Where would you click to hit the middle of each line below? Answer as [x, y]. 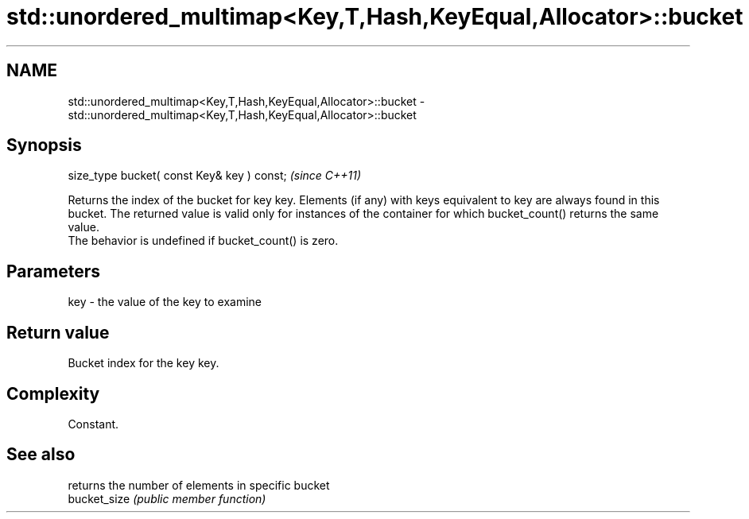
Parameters [53, 271]
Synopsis [44, 145]
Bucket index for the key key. [144, 363]
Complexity [53, 393]
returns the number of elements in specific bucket [199, 485]
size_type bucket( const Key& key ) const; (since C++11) [215, 176]
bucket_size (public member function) [167, 498]
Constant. [93, 424]
